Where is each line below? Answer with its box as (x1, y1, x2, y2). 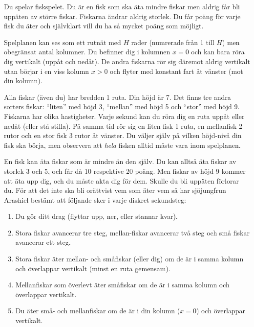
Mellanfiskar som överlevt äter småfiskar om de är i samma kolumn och (15, 280, 230, 290)
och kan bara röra (191, 47, 245, 57)
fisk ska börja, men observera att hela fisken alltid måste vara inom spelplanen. (4, 140, 241, 150)
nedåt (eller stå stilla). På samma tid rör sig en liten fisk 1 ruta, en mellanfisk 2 (4, 120, 243, 131)
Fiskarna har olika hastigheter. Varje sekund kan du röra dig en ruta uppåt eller (4, 111, 245, 121)
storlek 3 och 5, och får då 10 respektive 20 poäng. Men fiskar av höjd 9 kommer (4, 165, 246, 176)
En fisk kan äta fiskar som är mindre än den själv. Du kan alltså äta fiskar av (4, 156, 236, 166)
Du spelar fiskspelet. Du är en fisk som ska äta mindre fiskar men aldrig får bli (4, 1, 240, 11)
